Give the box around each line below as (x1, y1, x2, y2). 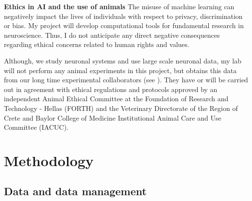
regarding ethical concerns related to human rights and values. (4, 39, 189, 49)
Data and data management (4, 184, 147, 199)
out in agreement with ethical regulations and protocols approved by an (4, 84, 218, 94)
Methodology (4, 150, 94, 170)
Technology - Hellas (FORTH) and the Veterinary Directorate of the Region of (4, 103, 238, 113)
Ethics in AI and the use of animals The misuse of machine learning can (4, 1, 235, 11)
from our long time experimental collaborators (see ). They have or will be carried (4, 75, 248, 85)
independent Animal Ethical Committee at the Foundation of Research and (4, 93, 229, 104)
